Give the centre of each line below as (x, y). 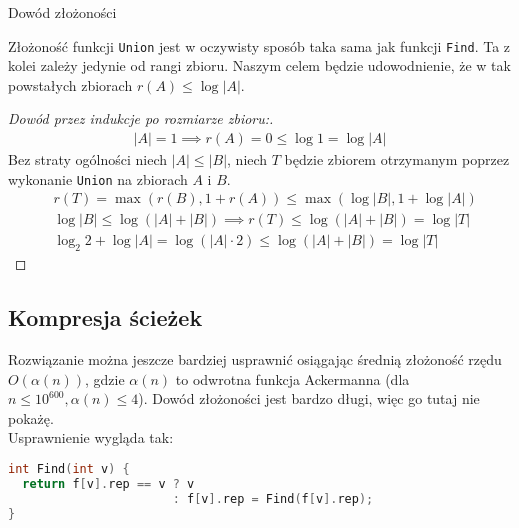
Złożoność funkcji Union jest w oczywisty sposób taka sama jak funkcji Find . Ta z (259, 45)
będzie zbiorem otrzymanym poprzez (397, 159)
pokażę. (31, 417)
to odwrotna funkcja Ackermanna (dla (292, 378)
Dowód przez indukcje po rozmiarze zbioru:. (141, 118)
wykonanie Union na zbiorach (98, 178)
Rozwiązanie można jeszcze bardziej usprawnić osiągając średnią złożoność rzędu (255, 359)
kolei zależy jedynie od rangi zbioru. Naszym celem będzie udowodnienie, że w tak (259, 65)
